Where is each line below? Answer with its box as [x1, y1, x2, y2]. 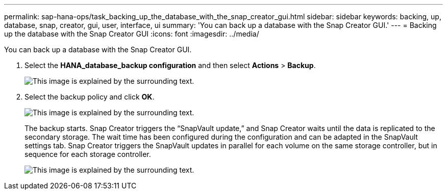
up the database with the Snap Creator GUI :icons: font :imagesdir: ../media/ [4, 29, 259, 38]
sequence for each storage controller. [24, 150, 151, 158]
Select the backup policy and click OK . [24, 92, 155, 101]
